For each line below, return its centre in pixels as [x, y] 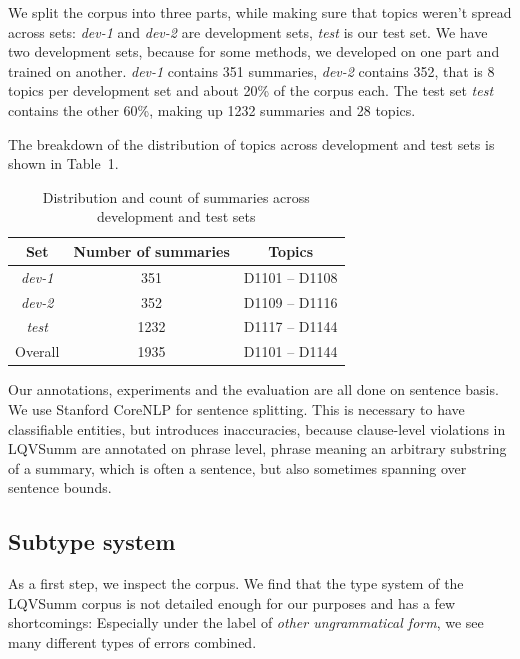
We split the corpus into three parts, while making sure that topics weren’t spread [260, 12]
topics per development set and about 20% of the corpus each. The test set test [251, 90]
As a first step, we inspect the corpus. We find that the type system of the [236, 583]
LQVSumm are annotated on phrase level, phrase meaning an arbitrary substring [257, 448]
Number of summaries [151, 250]
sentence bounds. [60, 487]
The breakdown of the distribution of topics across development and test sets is [251, 143]
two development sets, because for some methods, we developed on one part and [254, 51]
